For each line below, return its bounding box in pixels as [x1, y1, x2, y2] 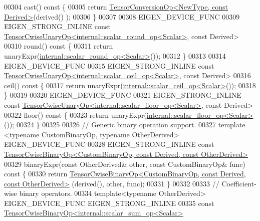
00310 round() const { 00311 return [4, 41, 113, 51]
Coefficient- [221, 178, 256, 188]
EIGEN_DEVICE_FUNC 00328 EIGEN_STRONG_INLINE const [4, 139, 214, 149]
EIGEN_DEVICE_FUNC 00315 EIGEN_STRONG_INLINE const [4, 60, 214, 71]
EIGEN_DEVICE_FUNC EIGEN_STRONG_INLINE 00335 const [4, 197, 214, 208]
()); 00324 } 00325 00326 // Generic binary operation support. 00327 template [4, 119, 245, 130]
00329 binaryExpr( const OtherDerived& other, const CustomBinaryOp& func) [4, 158, 245, 169]
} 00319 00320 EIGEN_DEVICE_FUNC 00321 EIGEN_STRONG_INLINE [4, 90, 241, 100]
